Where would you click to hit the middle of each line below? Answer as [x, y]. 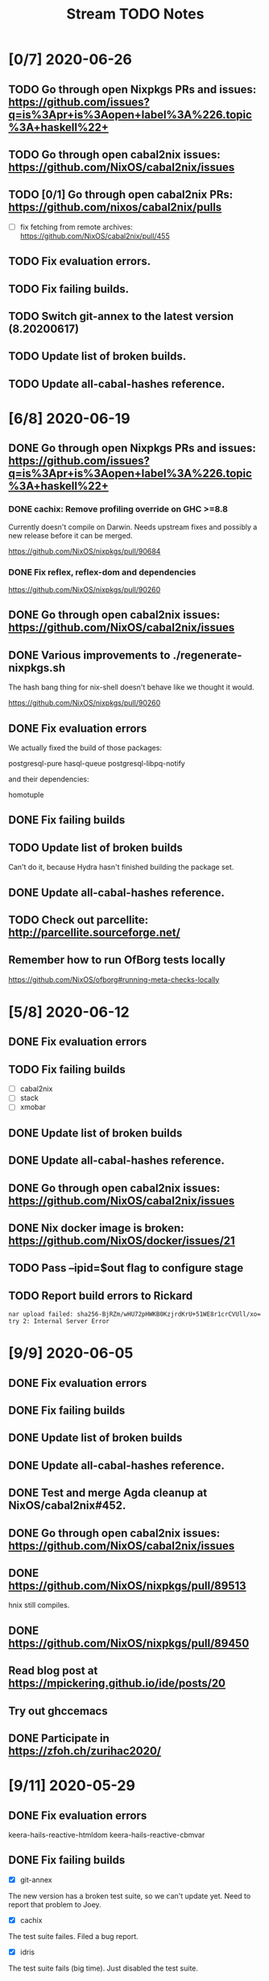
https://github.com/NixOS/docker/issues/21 [122, 1240]
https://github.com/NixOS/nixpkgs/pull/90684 [85, 551]
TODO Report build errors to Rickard [101, 1295]
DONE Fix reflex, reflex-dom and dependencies [102, 572]
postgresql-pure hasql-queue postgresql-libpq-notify [97, 763]
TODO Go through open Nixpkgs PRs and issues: [132, 89]
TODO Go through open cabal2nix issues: [115, 154]
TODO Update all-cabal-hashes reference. [117, 384]
